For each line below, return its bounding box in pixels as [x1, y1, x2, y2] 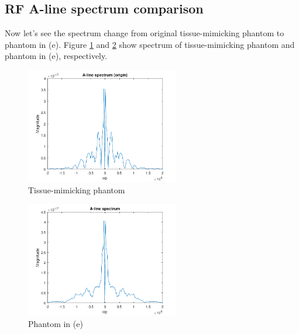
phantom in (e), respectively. [5, 50, 108, 62]
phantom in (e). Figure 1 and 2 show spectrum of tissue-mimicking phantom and [5, 38, 295, 50]
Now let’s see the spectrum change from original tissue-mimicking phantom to [5, 27, 284, 39]
